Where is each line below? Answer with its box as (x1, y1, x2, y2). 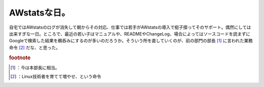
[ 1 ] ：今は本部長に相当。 (10, 65, 60, 70)
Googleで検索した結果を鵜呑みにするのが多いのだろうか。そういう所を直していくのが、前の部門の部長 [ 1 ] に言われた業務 (9, 38, 253, 44)
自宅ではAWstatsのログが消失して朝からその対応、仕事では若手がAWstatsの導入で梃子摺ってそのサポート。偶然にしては (9, 24, 251, 30)
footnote (9, 54, 31, 61)
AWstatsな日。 (9, 7, 70, 18)
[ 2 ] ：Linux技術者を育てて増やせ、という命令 (10, 73, 101, 80)
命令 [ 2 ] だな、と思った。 (9, 44, 61, 51)
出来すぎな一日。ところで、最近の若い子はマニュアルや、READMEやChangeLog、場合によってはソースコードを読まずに (9, 31, 251, 36)
